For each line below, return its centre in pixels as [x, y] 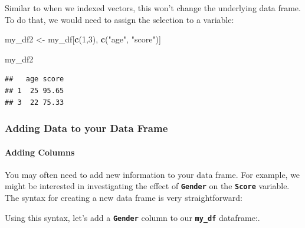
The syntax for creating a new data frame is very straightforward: [124, 198]
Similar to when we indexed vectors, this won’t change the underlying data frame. [153, 8]
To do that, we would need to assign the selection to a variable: [119, 19]
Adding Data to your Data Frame [86, 128]
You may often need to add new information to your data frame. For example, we [152, 174]
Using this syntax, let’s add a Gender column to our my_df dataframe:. [132, 217]
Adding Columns [40, 152]
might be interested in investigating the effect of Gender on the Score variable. [147, 186]
